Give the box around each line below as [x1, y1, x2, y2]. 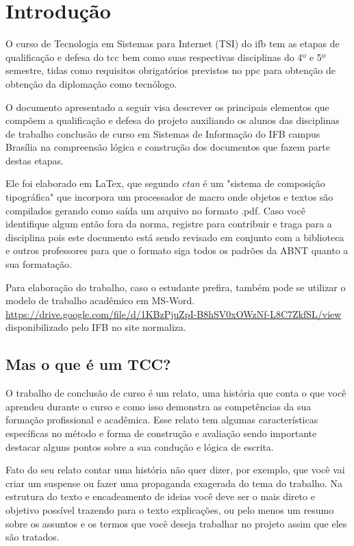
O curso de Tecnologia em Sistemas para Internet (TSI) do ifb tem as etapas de [5, 36, 340, 51]
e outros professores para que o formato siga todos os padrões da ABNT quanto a [5, 243, 349, 258]
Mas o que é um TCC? [5, 353, 171, 375]
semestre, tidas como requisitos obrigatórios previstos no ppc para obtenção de [5, 63, 336, 77]
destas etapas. [5, 153, 64, 167]
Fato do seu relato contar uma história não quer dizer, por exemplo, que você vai [5, 462, 345, 477]
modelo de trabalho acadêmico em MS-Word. [5, 293, 195, 308]
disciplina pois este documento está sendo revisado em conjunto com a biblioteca [5, 229, 344, 244]
